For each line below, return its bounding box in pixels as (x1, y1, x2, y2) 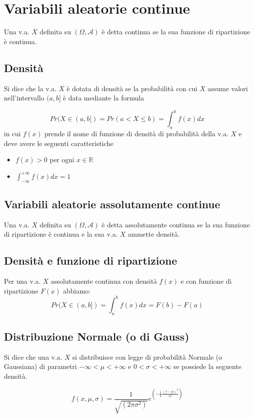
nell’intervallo (4, 93, 45, 103)
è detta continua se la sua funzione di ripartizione (101, 26, 250, 37)
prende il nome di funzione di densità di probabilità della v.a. (44, 128, 229, 138)
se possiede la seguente (173, 361, 242, 371)
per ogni (49, 154, 74, 165)
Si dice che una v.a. (4, 351, 62, 362)
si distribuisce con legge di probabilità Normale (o (72, 351, 222, 362)
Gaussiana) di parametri (4, 361, 77, 371)
